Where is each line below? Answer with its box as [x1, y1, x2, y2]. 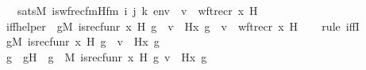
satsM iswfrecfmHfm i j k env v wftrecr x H [17, 2, 258, 18]
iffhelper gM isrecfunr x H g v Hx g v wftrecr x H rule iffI [6, 17, 360, 34]
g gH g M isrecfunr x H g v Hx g [6, 48, 207, 64]
